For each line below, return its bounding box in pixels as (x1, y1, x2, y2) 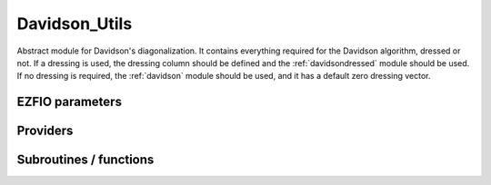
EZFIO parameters (16, 94, 123, 110)
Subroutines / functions (16, 152, 155, 168)
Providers (16, 123, 74, 139)
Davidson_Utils (16, 14, 133, 34)
